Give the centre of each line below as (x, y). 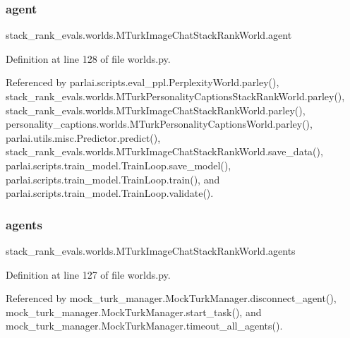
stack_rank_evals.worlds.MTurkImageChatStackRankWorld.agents (151, 250)
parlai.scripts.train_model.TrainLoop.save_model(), (119, 165)
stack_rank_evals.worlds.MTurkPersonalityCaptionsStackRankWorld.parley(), (175, 96)
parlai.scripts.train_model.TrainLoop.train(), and (113, 179)
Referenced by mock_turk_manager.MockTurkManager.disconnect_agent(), (171, 298)
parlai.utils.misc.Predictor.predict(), (83, 137)
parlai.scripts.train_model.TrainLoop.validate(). (110, 193)
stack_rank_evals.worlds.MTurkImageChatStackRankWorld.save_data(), (164, 151)
